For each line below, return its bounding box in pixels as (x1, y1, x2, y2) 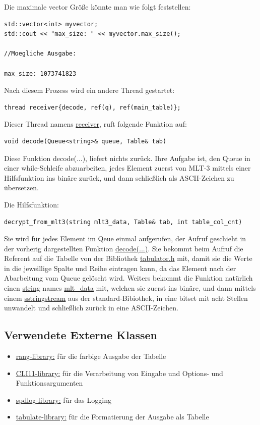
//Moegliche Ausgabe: (4, 50, 77, 58)
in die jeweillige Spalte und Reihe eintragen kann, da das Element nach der (4, 262, 236, 273)
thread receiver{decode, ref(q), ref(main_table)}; (4, 103, 181, 111)
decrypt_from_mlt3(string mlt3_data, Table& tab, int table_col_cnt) (4, 218, 242, 226)
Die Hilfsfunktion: (4, 199, 59, 209)
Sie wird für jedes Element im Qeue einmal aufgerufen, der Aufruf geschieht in (4, 233, 246, 244)
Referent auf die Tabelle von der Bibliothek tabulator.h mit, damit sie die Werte (4, 253, 252, 263)
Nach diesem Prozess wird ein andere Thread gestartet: (4, 85, 175, 95)
